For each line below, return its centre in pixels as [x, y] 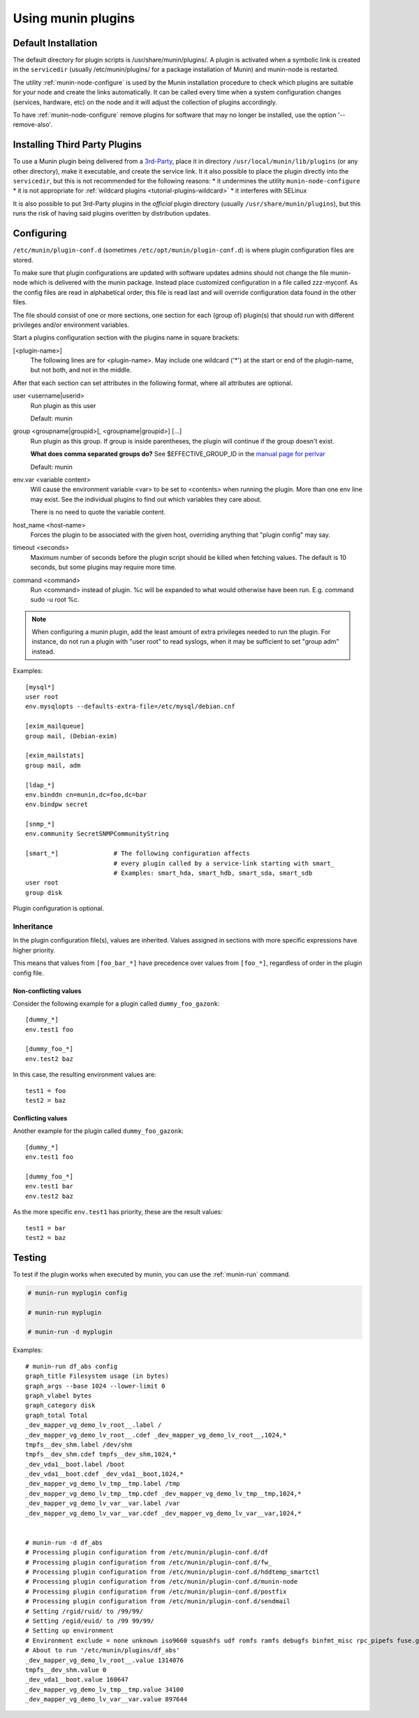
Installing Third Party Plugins [78, 145]
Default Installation [55, 43]
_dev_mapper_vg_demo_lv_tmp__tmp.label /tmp [103, 1484]
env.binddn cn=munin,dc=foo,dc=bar [86, 795]
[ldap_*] [40, 785]
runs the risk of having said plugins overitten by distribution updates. [112, 213]
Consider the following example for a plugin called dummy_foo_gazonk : [116, 1004]
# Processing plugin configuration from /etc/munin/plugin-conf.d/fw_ [149, 1562]
